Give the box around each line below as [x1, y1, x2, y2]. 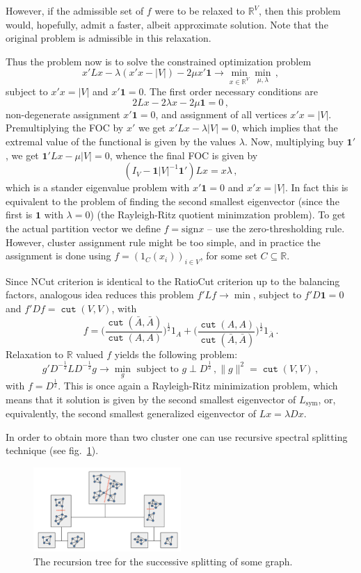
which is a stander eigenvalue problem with [6, 180, 190, 195]
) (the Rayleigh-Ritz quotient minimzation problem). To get [90, 207, 346, 222]
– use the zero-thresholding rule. [207, 220, 345, 235]
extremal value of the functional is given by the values [6, 134, 236, 148]
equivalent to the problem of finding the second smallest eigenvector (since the [6, 193, 339, 208]
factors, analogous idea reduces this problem [6, 287, 194, 302]
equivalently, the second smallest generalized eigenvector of [6, 406, 256, 421]
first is [6, 207, 33, 222]
